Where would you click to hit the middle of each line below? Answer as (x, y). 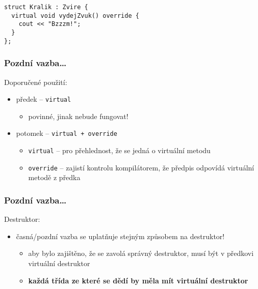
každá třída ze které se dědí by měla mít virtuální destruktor (138, 280)
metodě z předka (54, 177)
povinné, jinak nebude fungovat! (78, 116)
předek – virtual (44, 99)
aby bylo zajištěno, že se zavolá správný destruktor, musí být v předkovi (141, 253)
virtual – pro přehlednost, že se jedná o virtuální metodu (119, 150)
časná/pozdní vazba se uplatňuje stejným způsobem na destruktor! (120, 236)
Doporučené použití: (36, 82)
